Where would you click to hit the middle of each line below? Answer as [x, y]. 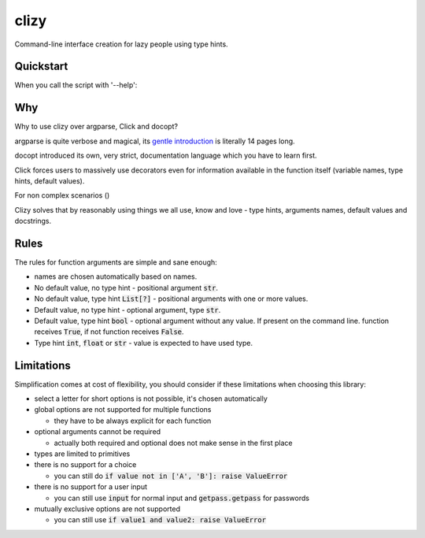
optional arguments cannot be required [98, 432]
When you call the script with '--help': [76, 85]
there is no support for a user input [91, 487]
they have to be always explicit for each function [133, 421]
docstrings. [33, 221]
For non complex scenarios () [62, 195]
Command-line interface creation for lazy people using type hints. [121, 44]
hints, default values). [50, 180]
